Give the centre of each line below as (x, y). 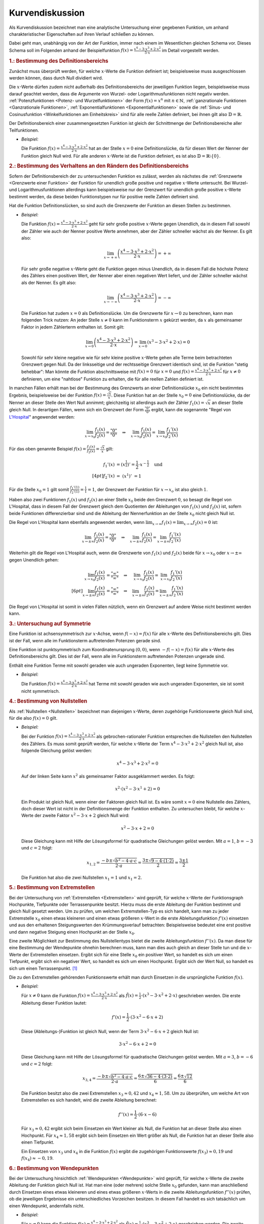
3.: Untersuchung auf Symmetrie (50, 623)
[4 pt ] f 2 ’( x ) (103, 476)
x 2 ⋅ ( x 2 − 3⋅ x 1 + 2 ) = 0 (138, 789)
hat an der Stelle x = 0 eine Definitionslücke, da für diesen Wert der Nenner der (169, 148)
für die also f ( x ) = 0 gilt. (33, 718)
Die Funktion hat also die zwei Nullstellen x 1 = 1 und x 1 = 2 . (82, 878)
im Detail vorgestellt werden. (191, 50)
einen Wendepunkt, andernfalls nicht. (47, 1206)
